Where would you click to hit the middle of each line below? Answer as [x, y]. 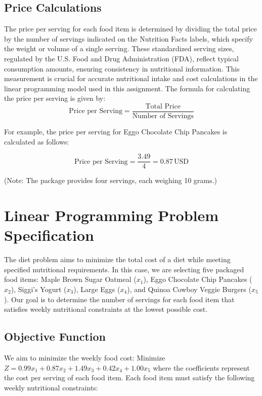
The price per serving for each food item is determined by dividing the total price [130, 29]
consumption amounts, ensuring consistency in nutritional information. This [122, 68]
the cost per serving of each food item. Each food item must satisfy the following [129, 377]
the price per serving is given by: [55, 98]
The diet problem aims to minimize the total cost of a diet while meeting [117, 259]
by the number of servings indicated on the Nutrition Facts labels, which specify [128, 38]
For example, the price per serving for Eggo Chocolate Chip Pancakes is [116, 132]
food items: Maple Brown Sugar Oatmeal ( [70, 279]
